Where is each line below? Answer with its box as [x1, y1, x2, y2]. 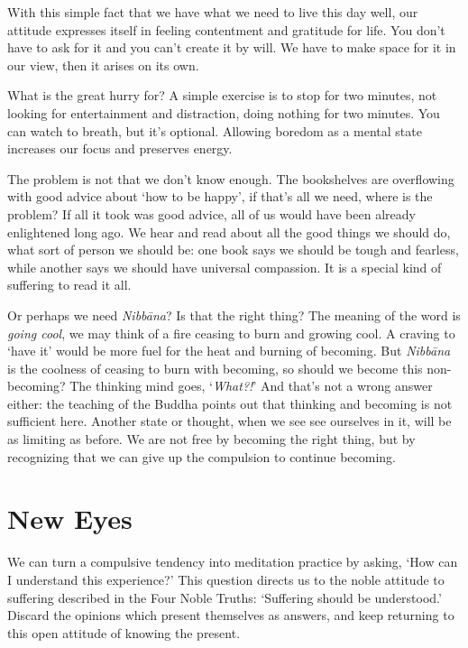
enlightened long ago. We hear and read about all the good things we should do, [7, 222, 451, 241]
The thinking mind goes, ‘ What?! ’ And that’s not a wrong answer [69, 376, 433, 395]
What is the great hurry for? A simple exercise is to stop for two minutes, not [7, 86, 437, 105]
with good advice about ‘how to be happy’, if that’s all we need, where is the [7, 187, 433, 206]
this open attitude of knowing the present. [7, 623, 241, 642]
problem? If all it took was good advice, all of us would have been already [7, 204, 416, 223]
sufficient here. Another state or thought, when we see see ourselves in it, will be [7, 412, 452, 430]
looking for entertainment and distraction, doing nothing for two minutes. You [7, 103, 440, 122]
